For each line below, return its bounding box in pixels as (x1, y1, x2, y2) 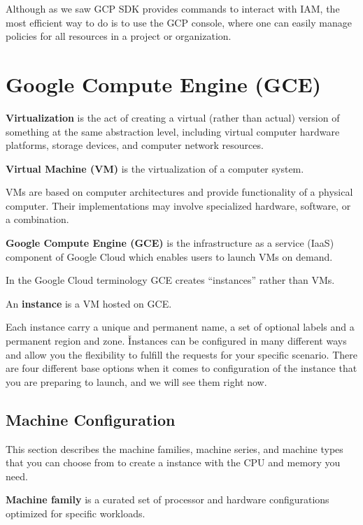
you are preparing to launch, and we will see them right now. (6, 374, 267, 389)
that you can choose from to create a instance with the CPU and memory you (6, 455, 341, 470)
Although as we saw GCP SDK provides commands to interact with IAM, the (6, 1, 340, 15)
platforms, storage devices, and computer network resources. (6, 138, 264, 152)
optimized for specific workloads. (6, 505, 145, 520)
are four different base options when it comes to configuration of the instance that (6, 361, 357, 375)
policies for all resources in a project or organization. (6, 29, 232, 43)
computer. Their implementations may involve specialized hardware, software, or (6, 198, 351, 213)
